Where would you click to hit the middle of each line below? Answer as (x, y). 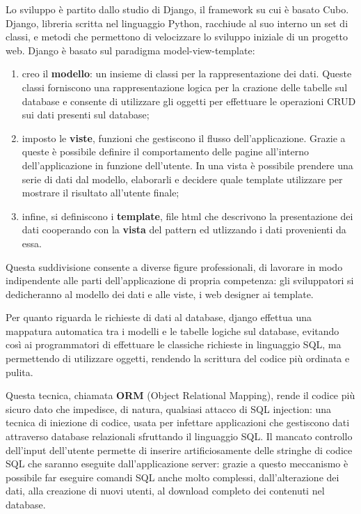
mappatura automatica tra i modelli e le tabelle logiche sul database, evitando (173, 330)
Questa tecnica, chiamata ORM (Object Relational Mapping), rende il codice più (180, 395)
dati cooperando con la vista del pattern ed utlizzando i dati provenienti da (184, 229)
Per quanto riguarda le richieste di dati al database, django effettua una (159, 317)
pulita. (19, 372)
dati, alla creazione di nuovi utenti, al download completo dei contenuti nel (165, 491)
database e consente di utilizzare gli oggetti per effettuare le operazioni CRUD (189, 101)
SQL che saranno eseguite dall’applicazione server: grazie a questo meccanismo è (177, 464)
